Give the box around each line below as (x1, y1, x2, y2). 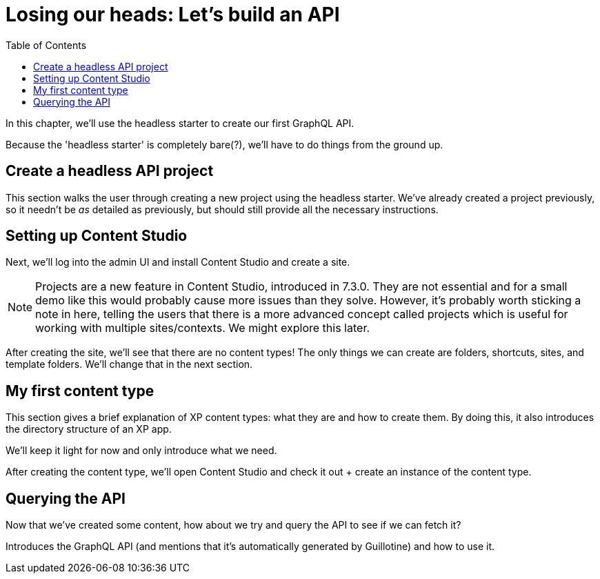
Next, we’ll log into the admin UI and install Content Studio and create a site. (6, 256, 350, 268)
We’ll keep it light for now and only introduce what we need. (6, 444, 277, 457)
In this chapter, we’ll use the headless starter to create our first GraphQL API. (6, 117, 354, 129)
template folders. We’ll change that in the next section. (6, 358, 253, 371)
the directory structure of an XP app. (6, 423, 172, 435)
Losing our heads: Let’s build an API (6, 3, 340, 26)
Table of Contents (6, 39, 87, 51)
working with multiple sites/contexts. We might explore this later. (35, 321, 370, 335)
